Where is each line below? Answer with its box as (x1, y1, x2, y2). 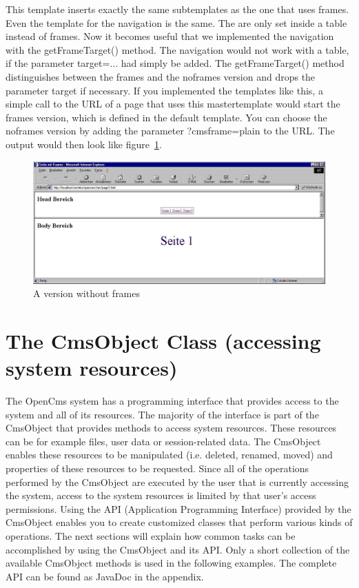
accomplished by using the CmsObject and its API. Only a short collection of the (6, 542, 350, 556)
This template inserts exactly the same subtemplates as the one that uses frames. (6, 2, 349, 16)
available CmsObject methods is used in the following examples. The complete (6, 556, 337, 570)
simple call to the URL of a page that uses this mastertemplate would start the (6, 97, 340, 111)
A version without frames (33, 286, 141, 301)
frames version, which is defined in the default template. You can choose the (6, 110, 327, 124)
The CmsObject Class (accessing (6, 326, 321, 354)
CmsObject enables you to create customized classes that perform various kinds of (6, 515, 353, 529)
